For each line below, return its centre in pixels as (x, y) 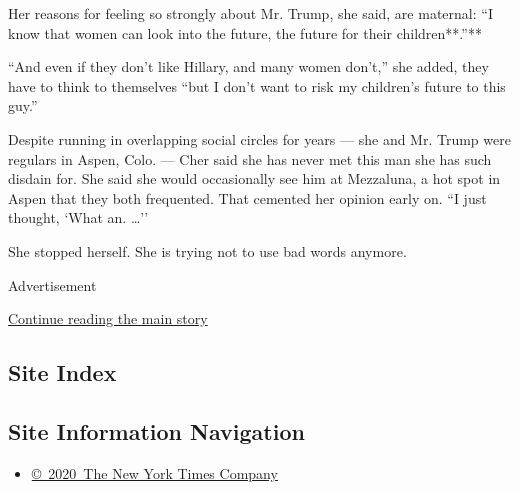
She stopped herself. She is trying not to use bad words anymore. (207, 250)
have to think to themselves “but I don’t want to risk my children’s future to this (257, 85)
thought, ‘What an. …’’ (78, 217)
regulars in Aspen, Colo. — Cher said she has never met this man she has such (250, 158)
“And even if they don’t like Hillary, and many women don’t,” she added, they (248, 66)
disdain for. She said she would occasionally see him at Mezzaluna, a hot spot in (254, 178)
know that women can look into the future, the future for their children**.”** (245, 32)
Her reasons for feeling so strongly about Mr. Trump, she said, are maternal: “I (250, 13)
